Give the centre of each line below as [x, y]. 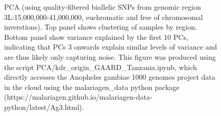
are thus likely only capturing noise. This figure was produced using [110, 56]
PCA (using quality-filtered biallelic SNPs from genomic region [103, 7]
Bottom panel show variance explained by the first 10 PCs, [96, 37]
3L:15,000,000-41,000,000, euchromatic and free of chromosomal [104, 17]
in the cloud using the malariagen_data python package [92, 87]
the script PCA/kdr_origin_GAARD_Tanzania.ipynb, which [101, 67]
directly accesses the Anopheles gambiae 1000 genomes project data [110, 77]
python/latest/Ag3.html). [44, 107]
